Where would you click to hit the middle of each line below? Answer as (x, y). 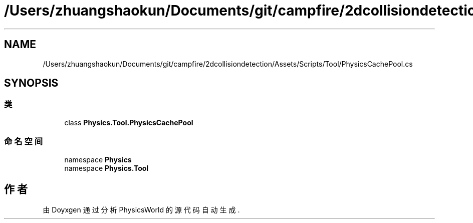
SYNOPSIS (31, 83)
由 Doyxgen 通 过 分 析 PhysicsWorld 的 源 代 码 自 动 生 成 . (141, 210)
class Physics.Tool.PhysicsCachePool (129, 122)
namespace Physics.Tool (106, 168)
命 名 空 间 (24, 142)
